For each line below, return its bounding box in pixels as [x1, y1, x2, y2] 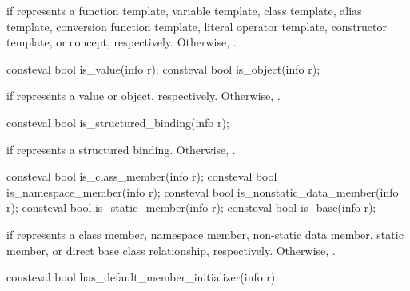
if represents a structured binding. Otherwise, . [6, 141, 236, 157]
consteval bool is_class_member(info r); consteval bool [6, 168, 277, 185]
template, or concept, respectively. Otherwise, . [6, 34, 237, 50]
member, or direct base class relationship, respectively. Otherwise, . [6, 241, 336, 258]
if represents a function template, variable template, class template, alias [6, 2, 362, 18]
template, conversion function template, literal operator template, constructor [6, 18, 388, 34]
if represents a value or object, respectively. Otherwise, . [6, 87, 281, 104]
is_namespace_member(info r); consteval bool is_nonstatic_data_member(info [6, 183, 399, 200]
